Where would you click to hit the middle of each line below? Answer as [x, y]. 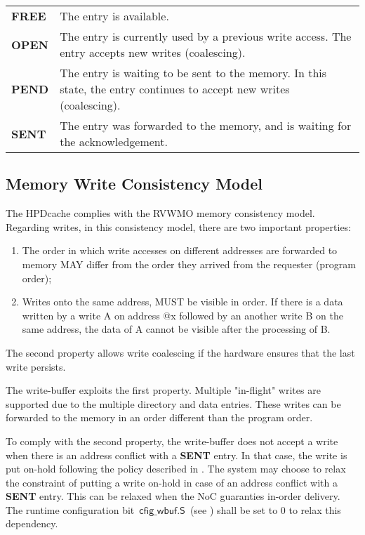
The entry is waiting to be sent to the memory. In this [193, 73]
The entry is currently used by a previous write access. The [206, 36]
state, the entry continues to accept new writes [175, 89]
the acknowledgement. [114, 141]
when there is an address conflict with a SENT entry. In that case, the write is [177, 455]
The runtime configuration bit [70, 509]
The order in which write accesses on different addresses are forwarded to [180, 250]
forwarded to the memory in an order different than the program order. [159, 417]
